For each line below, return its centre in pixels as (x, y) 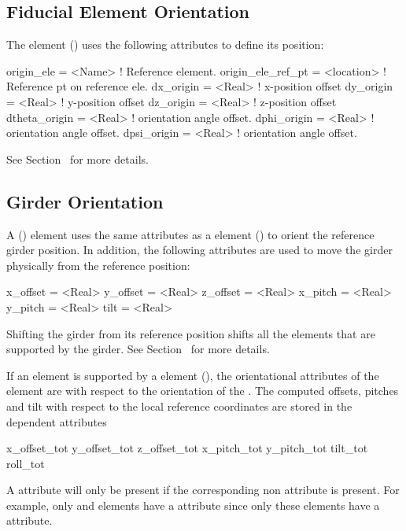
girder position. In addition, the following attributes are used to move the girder (199, 250)
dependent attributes (57, 421)
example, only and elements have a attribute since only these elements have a (193, 505)
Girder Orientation (85, 201)
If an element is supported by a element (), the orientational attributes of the (193, 375)
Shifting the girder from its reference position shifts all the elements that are (191, 333)
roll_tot (26, 463)
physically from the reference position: (98, 265)
